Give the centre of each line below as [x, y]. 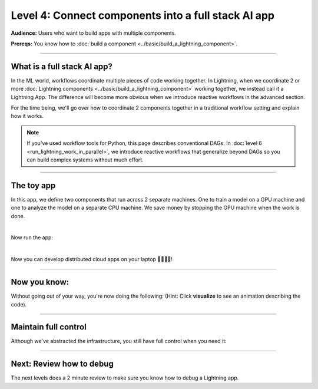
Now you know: [40, 282]
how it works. [27, 116]
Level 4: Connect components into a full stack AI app [143, 15]
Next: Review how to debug [62, 364]
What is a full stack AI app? [62, 66]
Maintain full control [49, 327]
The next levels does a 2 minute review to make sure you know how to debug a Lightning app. [125, 378]
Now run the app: [32, 238]
